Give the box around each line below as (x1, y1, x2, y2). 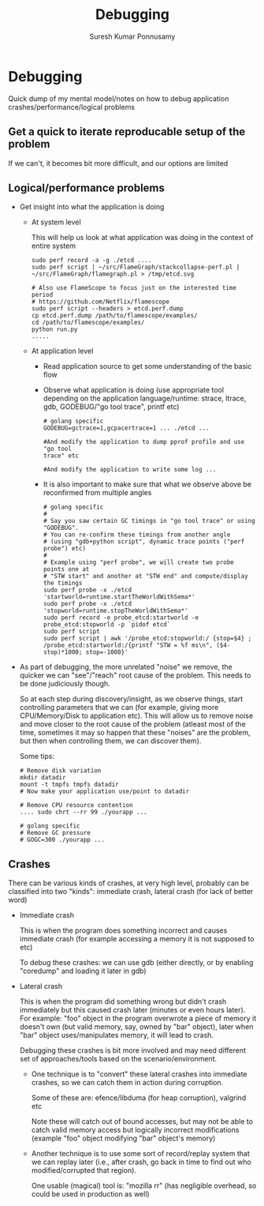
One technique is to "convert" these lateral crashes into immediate (31, 1069, 247, 1079)
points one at (43, 565, 90, 573)
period (31, 291, 54, 299)
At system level (31, 217, 81, 227)
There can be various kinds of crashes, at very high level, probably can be (8, 878, 250, 888)
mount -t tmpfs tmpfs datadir (19, 780, 120, 789)
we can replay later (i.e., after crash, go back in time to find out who (31, 1157, 252, 1167)
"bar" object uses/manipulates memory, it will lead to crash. (19, 1031, 214, 1040)
